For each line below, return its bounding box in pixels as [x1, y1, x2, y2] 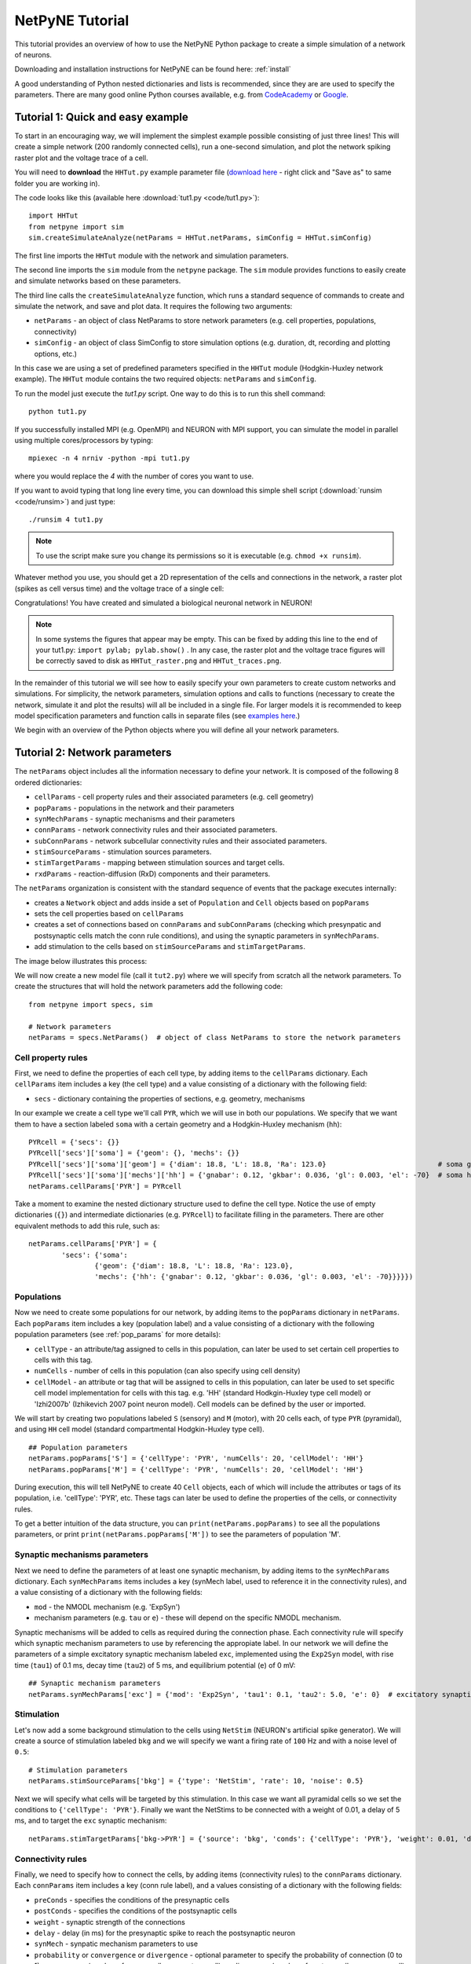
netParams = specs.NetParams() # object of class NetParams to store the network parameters [28, 1033, 401, 1042]
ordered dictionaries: [14, 778, 82, 787]
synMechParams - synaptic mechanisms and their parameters [34, 814, 235, 823]
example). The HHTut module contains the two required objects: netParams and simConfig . [14, 374, 317, 384]
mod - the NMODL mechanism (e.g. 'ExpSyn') [34, 1602, 181, 1611]
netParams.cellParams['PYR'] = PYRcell [28, 1182, 182, 1190]
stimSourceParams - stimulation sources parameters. [34, 847, 212, 856]
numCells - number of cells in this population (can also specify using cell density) [34, 1366, 301, 1376]
